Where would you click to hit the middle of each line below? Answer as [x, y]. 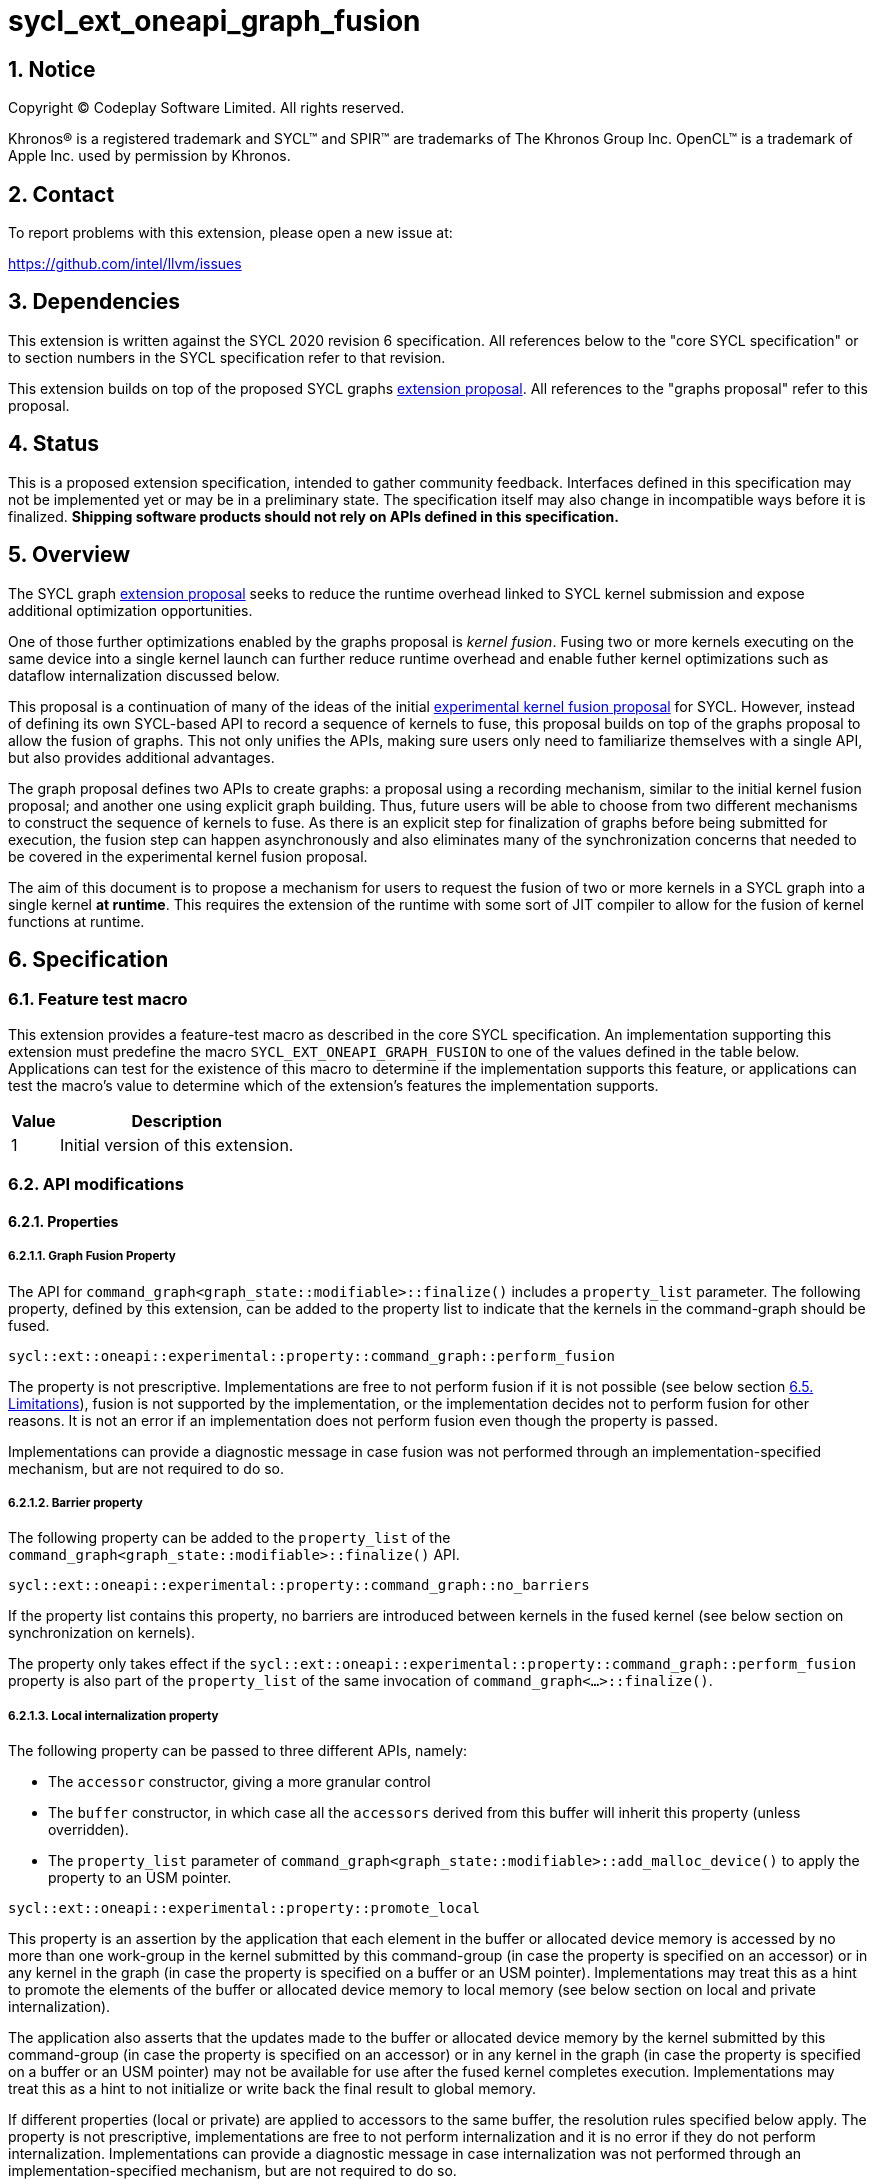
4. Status [54, 444]
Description [176, 1120]
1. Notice [52, 69]
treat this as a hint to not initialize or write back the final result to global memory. [272, 2089]
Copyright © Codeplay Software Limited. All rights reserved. [206, 108]
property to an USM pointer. [140, 1878]
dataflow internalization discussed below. [144, 675]
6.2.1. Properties [63, 1221]
